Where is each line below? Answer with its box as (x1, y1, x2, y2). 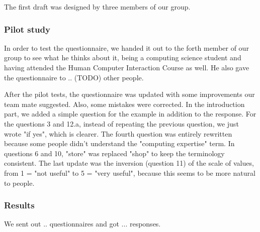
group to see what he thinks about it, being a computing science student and (4, 52, 241, 63)
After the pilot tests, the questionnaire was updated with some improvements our (4, 89, 255, 99)
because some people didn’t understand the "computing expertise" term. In (4, 138, 235, 149)
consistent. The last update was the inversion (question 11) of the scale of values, (4, 158, 254, 168)
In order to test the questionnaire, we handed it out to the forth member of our (4, 42, 249, 53)
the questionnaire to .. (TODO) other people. (4, 72, 144, 82)
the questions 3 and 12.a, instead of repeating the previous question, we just (4, 118, 239, 129)
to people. (4, 177, 35, 188)
